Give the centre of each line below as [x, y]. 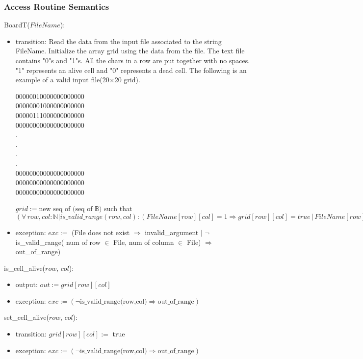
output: [26, 284]
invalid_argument [172, 232]
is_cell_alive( [25, 268]
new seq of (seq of [66, 209]
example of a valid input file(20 [62, 80]
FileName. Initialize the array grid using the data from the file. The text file [130, 51]
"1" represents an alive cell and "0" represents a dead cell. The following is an [131, 70]
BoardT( [17, 25]
